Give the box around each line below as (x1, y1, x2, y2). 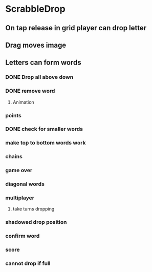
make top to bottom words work (5, 139, 86, 147)
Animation (12, 99, 34, 105)
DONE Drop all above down (5, 74, 74, 81)
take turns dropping (12, 206, 55, 212)
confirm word (5, 233, 40, 240)
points (5, 112, 21, 119)
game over (5, 167, 33, 174)
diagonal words (5, 180, 45, 187)
